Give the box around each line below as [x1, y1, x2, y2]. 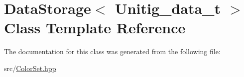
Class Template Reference [4, 17, 186, 38]
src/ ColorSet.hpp [4, 63, 56, 73]
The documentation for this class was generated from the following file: [4, 46, 221, 57]
